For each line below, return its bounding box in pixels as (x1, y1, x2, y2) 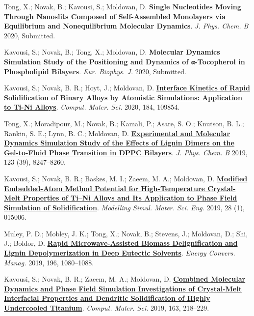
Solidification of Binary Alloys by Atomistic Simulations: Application (4, 92, 242, 102)
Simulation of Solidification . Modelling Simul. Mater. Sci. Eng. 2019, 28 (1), (4, 202, 245, 212)
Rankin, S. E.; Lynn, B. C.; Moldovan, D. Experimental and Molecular (4, 128, 230, 138)
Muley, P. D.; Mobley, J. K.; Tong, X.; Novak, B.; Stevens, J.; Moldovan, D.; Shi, (4, 228, 248, 238)
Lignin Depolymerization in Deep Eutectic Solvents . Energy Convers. (4, 248, 235, 258)
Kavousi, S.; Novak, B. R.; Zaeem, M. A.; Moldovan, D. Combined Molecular (4, 274, 246, 284)
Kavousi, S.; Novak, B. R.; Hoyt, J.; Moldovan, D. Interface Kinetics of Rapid (4, 83, 250, 93)
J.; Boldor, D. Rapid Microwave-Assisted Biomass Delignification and (4, 238, 238, 248)
